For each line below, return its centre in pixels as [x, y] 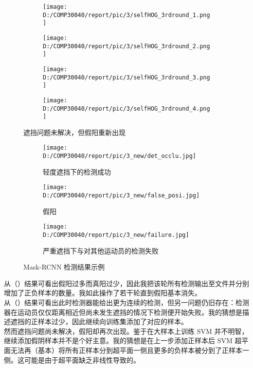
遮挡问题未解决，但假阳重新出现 [74, 132]
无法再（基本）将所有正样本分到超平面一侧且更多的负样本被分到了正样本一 [130, 350]
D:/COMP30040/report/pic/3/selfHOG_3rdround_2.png [126, 46]
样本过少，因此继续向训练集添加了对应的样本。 [113, 321]
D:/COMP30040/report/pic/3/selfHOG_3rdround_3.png [126, 77]
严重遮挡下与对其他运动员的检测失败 [101, 250]
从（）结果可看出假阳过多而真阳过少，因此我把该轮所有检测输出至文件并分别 [126, 283]
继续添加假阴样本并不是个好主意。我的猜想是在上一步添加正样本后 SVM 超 [123, 340]
